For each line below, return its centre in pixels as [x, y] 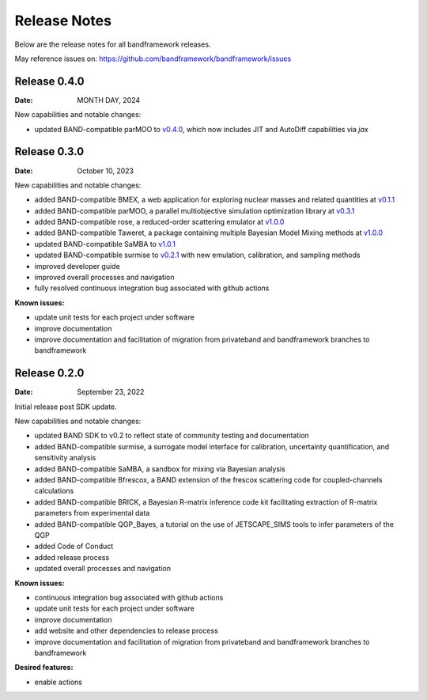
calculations [54, 491]
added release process [72, 557]
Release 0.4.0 [49, 81]
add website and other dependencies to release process [127, 631]
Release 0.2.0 [49, 373]
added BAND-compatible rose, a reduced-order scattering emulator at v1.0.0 [159, 222]
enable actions [59, 682]
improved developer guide [77, 266]
